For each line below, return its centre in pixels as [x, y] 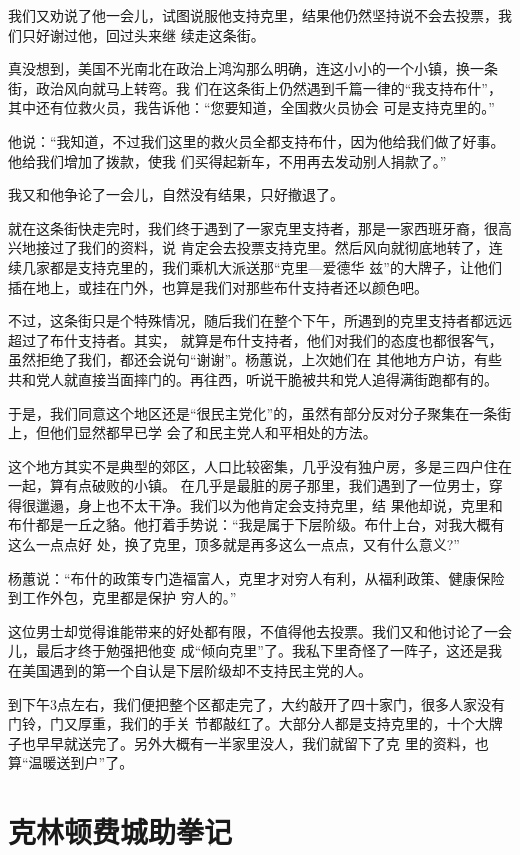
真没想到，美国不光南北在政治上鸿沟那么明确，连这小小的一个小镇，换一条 [253, 68]
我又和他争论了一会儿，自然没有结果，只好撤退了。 [176, 194]
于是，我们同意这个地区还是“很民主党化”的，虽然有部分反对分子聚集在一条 [253, 412]
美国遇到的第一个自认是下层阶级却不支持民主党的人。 [196, 670]
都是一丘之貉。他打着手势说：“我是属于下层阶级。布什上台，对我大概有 [270, 524]
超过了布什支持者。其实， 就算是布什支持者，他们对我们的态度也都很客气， [255, 339]
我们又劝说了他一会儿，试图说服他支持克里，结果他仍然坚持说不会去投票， [253, 15]
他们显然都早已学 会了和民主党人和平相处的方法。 [213, 432]
